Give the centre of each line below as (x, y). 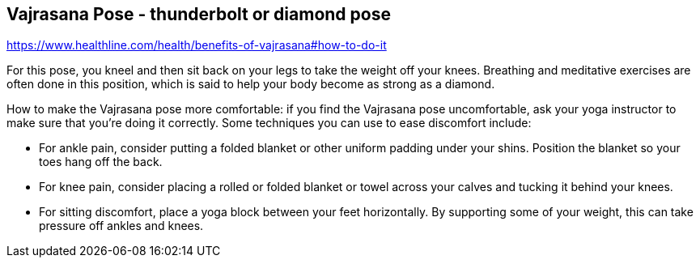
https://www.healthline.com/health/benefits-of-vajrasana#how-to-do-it (197, 45)
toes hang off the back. (101, 162)
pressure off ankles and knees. (121, 226)
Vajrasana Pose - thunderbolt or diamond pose (199, 14)
